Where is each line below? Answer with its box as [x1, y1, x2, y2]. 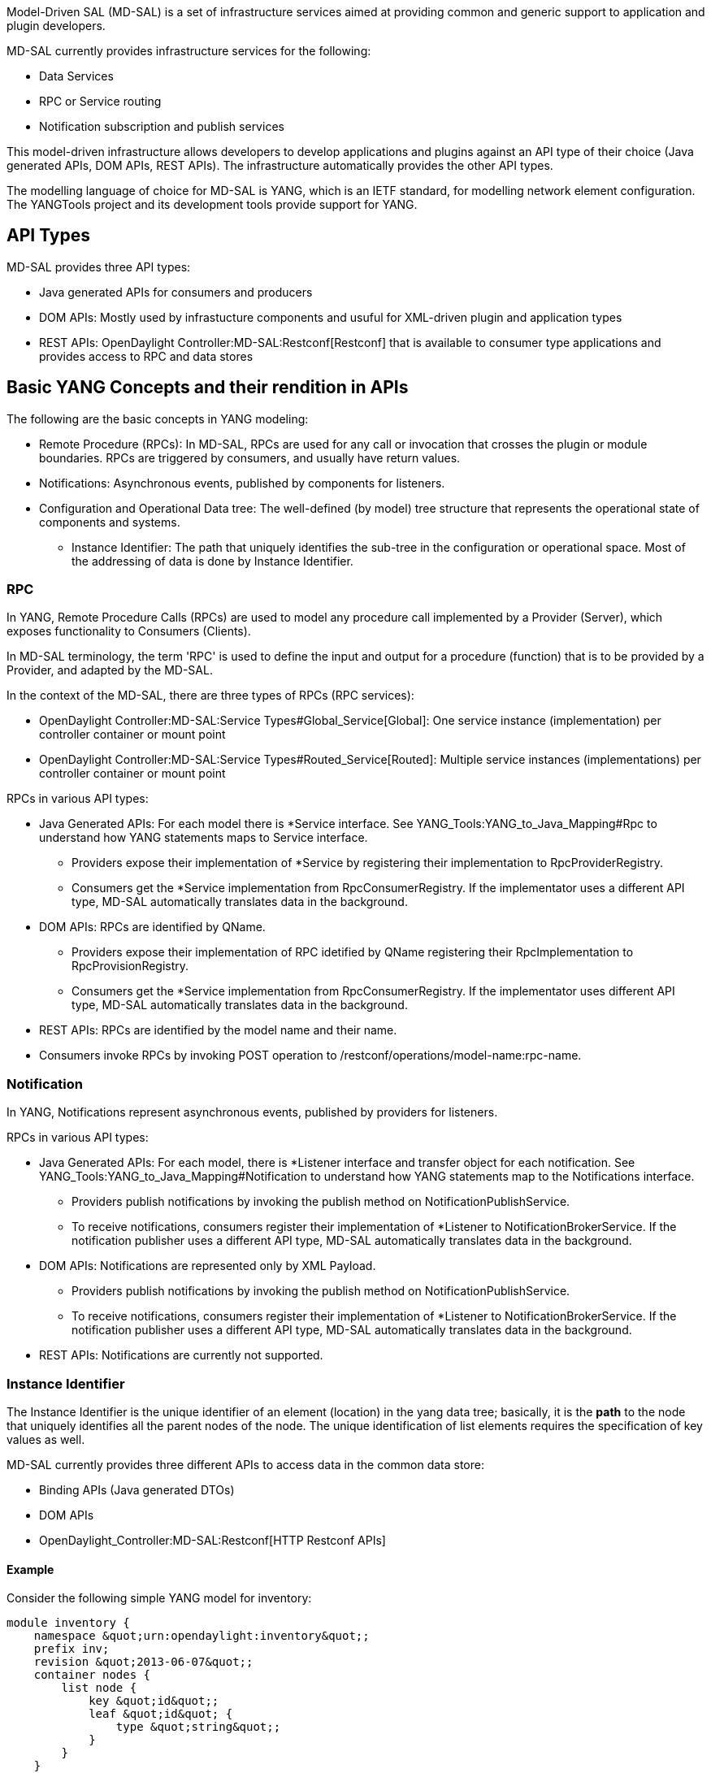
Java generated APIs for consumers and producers [39, 284, 313, 299]
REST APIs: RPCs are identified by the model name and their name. [39, 1023, 397, 1038]
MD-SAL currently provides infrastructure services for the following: [7, 44, 371, 58]
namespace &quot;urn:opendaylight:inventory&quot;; [33, 1629, 370, 1643]
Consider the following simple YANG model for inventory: [7, 1591, 312, 1606]
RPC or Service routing [39, 94, 162, 108]
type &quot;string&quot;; [115, 1720, 281, 1734]
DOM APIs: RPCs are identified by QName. [39, 920, 266, 934]
